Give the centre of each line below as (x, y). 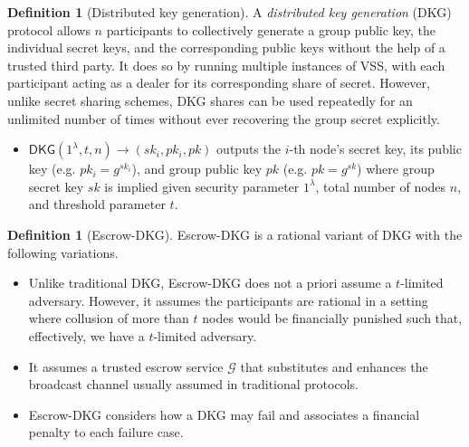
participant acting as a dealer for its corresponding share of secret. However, (219, 83)
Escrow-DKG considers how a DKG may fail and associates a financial (224, 414)
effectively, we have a (86, 335)
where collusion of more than (109, 318)
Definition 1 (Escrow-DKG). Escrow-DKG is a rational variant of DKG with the (235, 234)
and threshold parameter (97, 204)
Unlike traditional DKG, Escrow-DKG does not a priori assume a (210, 283)
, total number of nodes (381, 186)
